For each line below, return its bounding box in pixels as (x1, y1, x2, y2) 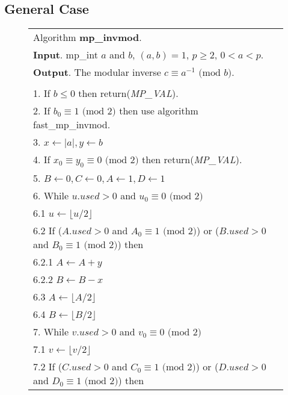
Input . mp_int (33, 48, 98, 62)
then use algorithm (119, 104, 198, 118)
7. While (33, 325, 69, 339)
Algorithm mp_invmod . (33, 30, 142, 45)
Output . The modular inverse (33, 65, 161, 79)
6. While (33, 188, 69, 203)
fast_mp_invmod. (33, 117, 111, 132)
